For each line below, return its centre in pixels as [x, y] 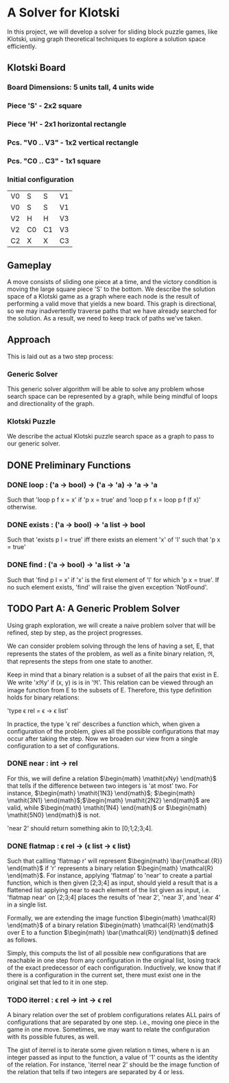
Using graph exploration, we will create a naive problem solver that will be [111, 625]
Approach [29, 340]
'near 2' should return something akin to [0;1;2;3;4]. [80, 828]
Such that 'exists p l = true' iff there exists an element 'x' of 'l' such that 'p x [114, 539]
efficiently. [22, 46]
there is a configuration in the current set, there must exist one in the [104, 975]
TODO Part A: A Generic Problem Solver [94, 609]
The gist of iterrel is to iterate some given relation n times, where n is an [108, 1050]
